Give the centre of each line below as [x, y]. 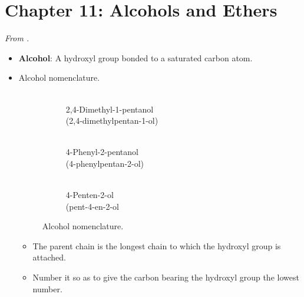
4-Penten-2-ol [90, 195]
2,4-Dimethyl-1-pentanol [110, 109]
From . [17, 38]
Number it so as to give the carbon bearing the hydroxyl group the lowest [166, 277]
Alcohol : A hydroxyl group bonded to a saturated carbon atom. [136, 57]
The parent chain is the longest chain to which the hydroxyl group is [157, 245]
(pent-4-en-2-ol [92, 206]
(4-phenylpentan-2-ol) [105, 163]
